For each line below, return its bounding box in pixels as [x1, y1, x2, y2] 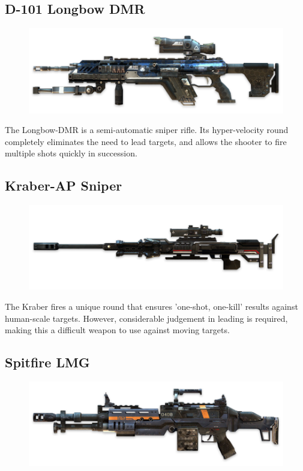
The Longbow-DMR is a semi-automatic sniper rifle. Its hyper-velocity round [5, 123, 289, 136]
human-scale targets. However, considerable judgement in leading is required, [5, 312, 288, 324]
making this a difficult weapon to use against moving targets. [5, 324, 230, 336]
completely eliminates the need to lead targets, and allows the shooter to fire [5, 135, 287, 147]
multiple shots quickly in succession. [5, 147, 137, 159]
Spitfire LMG [5, 353, 90, 372]
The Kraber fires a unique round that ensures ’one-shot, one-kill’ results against [5, 300, 298, 313]
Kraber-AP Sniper [5, 176, 122, 195]
